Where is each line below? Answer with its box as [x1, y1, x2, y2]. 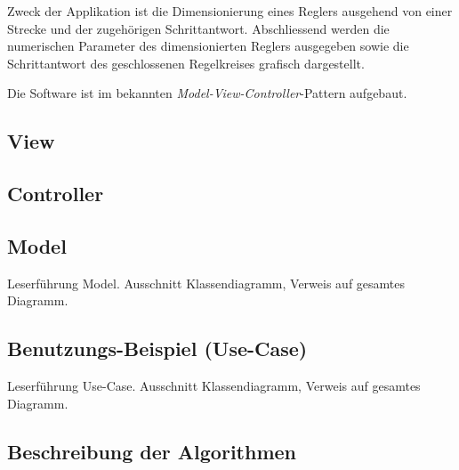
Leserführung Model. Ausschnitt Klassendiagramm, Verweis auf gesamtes [7, 273, 406, 292]
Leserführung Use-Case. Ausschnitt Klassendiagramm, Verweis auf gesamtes [7, 377, 421, 395]
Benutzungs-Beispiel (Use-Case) [7, 335, 308, 362]
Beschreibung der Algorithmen [7, 437, 296, 465]
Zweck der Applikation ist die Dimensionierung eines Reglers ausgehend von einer [7, 2, 453, 20]
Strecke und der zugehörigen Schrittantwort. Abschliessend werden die [7, 19, 390, 37]
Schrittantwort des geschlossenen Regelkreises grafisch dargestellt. [7, 53, 365, 72]
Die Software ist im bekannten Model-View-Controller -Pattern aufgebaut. [7, 84, 407, 102]
